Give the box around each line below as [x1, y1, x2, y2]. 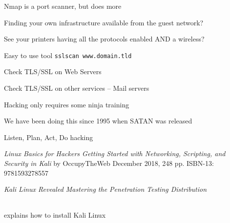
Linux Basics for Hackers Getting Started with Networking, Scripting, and [4, 148, 226, 159]
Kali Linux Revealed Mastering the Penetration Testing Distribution [4, 184, 207, 194]
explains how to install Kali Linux [4, 210, 106, 220]
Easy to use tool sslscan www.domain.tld [4, 50, 132, 60]
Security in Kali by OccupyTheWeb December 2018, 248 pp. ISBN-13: [4, 158, 214, 168]
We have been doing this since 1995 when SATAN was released [4, 116, 192, 126]
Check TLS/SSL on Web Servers [4, 66, 102, 77]
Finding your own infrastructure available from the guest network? [4, 17, 204, 27]
